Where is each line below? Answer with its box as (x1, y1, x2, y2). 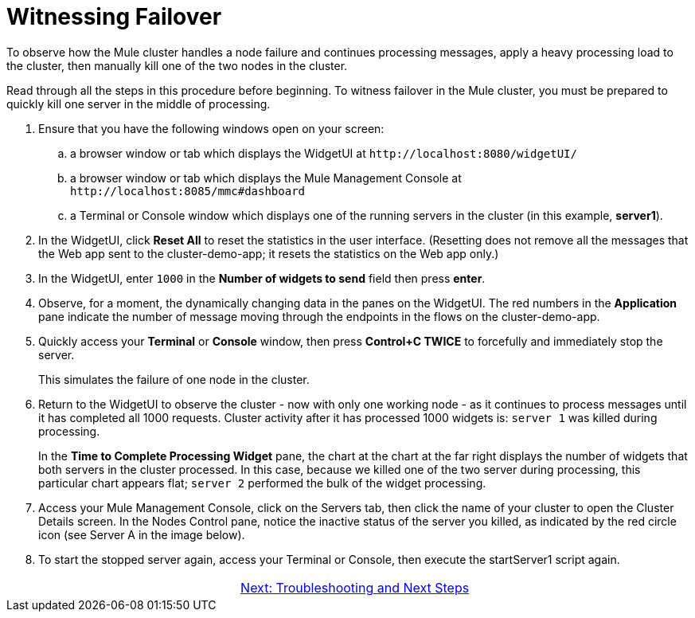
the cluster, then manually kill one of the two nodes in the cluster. (6, 58, 348, 72)
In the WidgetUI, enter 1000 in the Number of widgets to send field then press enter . (38, 271, 486, 285)
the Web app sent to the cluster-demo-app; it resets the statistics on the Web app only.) (38, 246, 499, 260)
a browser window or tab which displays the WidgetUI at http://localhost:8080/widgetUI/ (70, 146, 577, 160)
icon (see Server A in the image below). (38, 527, 245, 542)
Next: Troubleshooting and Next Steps (240, 579, 470, 596)
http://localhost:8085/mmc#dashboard (70, 184, 306, 198)
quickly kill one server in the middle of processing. (6, 96, 271, 111)
